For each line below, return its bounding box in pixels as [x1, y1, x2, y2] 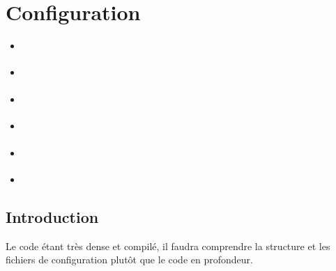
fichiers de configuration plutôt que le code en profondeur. [6, 252, 253, 267]
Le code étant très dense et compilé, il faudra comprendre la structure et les [6, 238, 330, 253]
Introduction [6, 206, 99, 227]
